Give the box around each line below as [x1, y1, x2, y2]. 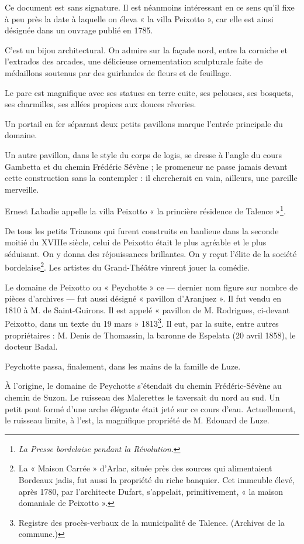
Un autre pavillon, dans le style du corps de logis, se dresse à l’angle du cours [5, 148, 282, 160]
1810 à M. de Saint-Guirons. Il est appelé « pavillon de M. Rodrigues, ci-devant [5, 303, 290, 316]
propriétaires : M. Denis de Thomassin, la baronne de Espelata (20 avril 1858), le [5, 329, 296, 341]
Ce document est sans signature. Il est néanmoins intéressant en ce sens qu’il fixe [5, 1, 295, 13]
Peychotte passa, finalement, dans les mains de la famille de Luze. [5, 360, 241, 372]
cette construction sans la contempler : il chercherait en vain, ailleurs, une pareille [5, 172, 298, 184]
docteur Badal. [5, 340, 58, 353]
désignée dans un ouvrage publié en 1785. [5, 24, 153, 36]
